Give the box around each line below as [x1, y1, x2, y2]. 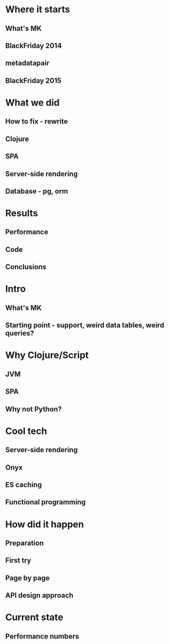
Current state [5, 612, 64, 623]
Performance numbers [5, 632, 79, 640]
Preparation [5, 538, 44, 547]
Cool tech [5, 425, 47, 437]
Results [5, 208, 38, 219]
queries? [5, 329, 34, 338]
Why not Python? [5, 405, 62, 413]
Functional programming [5, 498, 86, 507]
